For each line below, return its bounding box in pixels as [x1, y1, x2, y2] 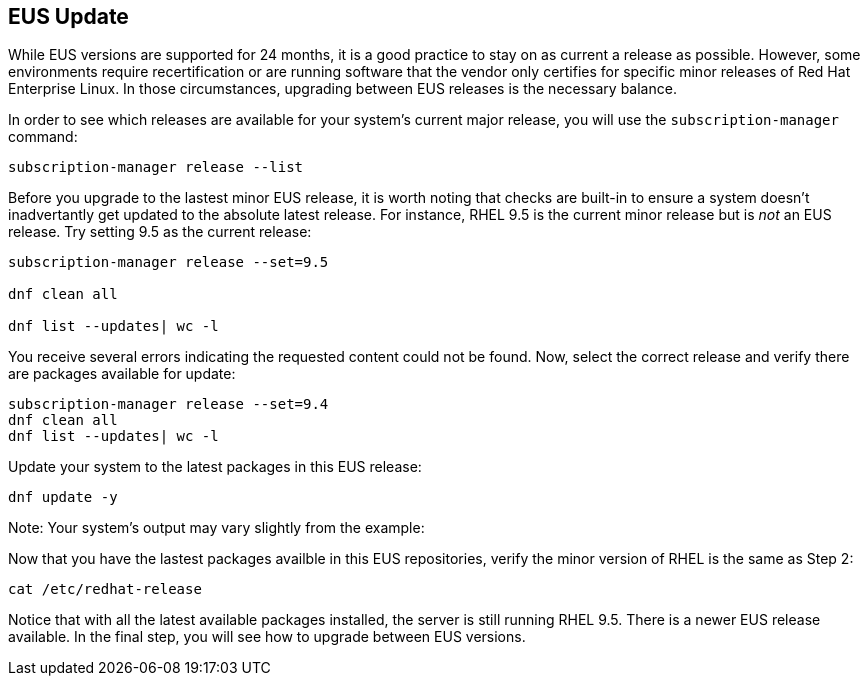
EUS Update [8, 4, 129, 29]
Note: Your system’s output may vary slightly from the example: [8, 519, 425, 537]
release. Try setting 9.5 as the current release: [8, 223, 312, 241]
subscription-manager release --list [8, 159, 304, 176]
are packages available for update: [8, 365, 236, 383]
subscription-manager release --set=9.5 [8, 254, 329, 271]
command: [8, 128, 78, 146]
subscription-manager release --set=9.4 [8, 396, 329, 413]
